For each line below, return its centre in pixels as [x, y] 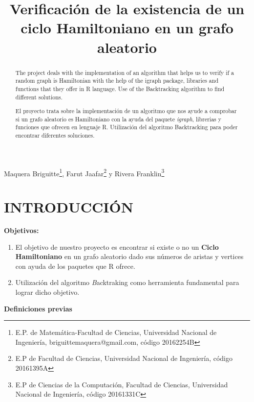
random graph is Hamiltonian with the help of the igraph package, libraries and [117, 81]
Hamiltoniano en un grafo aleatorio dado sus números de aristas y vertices [129, 256]
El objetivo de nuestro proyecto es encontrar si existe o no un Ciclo [117, 247]
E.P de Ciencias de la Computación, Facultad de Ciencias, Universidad [122, 384]
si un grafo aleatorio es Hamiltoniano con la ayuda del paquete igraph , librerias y [118, 119]
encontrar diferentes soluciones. [55, 135]
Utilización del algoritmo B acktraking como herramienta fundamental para [127, 282]
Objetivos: [21, 230]
